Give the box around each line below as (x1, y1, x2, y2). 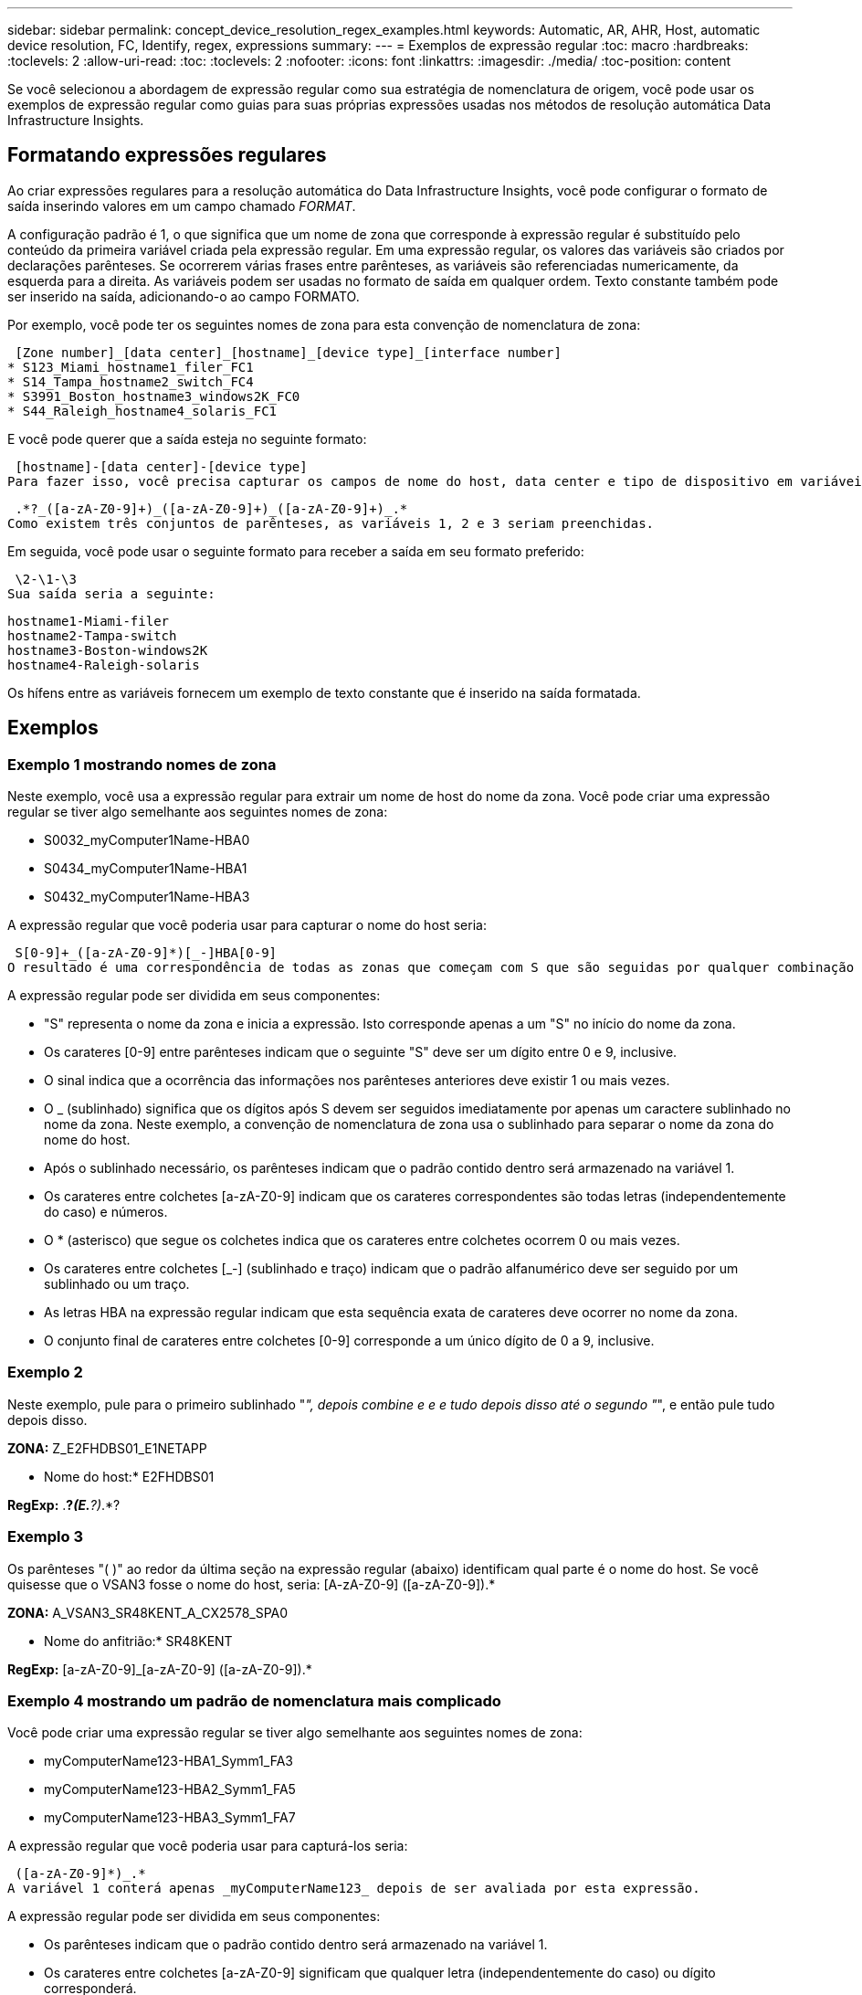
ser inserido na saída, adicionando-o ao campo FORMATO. (7, 288, 360, 304)
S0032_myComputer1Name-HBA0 (44, 832, 250, 849)
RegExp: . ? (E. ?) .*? (7, 1496, 121, 1513)
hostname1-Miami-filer (7, 613, 170, 628)
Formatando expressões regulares (7, 143, 327, 167)
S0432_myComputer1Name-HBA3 (44, 889, 250, 905)
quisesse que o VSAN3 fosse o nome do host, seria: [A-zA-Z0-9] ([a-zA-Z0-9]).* (7, 1576, 496, 1592)
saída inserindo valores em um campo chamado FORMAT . (7, 197, 356, 214)
